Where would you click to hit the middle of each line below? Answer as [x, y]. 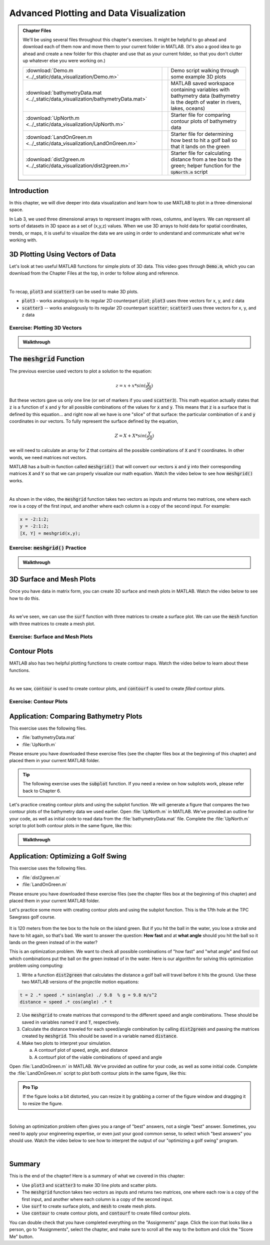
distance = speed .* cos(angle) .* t [66, 1002]
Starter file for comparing [200, 115]
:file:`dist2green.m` [41, 877]
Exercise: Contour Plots [38, 702]
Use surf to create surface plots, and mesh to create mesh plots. [89, 1206]
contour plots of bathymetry [204, 121]
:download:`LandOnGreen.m [59, 137]
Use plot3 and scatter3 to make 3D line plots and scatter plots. [89, 1185]
